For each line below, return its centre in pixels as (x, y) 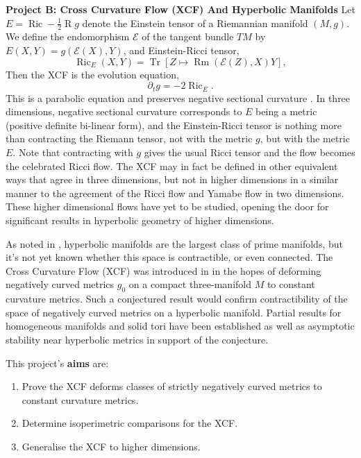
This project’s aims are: (57, 363)
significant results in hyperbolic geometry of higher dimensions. (140, 220)
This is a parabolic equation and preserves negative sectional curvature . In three (178, 97)
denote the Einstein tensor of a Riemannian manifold (195, 23)
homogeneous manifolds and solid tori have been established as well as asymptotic (180, 326)
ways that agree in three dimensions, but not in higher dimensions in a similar (172, 179)
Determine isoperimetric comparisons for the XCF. (130, 423)
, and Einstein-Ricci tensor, (181, 50)
